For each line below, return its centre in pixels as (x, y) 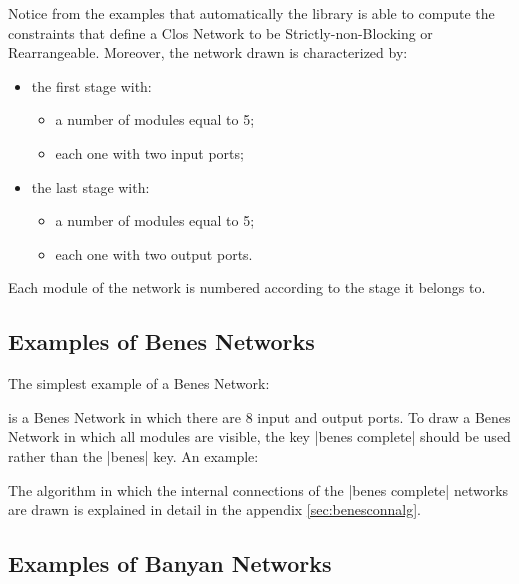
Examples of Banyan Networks (170, 563)
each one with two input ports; (149, 152)
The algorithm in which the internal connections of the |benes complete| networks (258, 489)
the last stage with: (90, 186)
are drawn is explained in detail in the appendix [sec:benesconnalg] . (214, 509)
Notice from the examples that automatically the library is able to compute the (251, 13)
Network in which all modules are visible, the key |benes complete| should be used (259, 436)
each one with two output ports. (154, 253)
